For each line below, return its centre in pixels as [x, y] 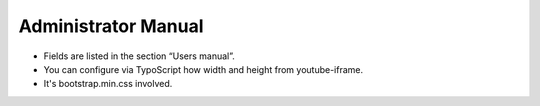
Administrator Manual [111, 26]
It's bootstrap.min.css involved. [108, 84]
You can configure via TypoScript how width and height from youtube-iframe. [203, 69]
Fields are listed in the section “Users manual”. [139, 56]
